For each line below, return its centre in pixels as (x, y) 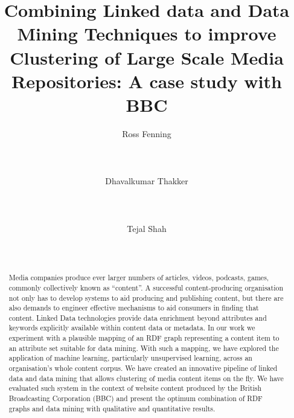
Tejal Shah (147, 228)
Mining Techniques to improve (147, 34)
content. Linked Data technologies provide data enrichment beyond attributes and (138, 317)
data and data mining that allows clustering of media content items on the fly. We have (146, 378)
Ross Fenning (147, 133)
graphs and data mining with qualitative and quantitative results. (112, 408)
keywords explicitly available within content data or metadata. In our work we (132, 328)
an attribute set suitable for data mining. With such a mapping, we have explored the (144, 348)
